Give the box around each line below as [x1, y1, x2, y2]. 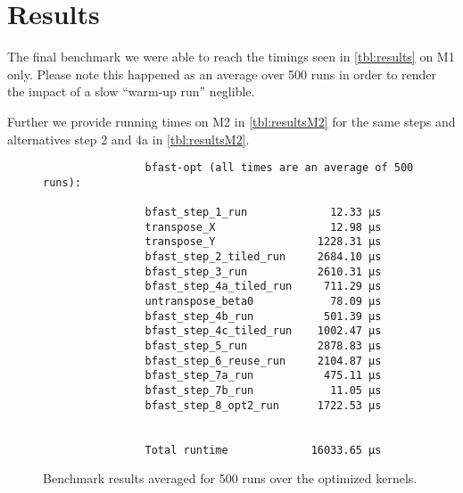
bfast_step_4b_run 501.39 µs [145, 309, 382, 323]
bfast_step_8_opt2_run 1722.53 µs [145, 399, 382, 412]
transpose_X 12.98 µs [145, 220, 382, 234]
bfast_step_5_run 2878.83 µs [145, 339, 382, 352]
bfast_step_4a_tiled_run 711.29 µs [145, 280, 382, 293]
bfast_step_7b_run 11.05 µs [145, 383, 382, 397]
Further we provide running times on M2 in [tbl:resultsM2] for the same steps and [7, 111, 456, 130]
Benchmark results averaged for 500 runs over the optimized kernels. [43, 469, 418, 488]
